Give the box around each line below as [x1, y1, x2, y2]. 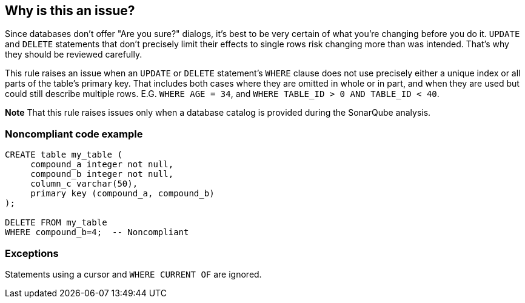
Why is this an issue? [5, 3, 135, 18]
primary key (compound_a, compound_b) [30, 188, 215, 199]
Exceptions [5, 247, 59, 259]
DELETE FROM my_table [5, 218, 107, 228]
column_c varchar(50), [30, 179, 138, 189]
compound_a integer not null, [30, 159, 174, 170]
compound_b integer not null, [30, 169, 174, 179]
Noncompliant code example [5, 127, 143, 140]
